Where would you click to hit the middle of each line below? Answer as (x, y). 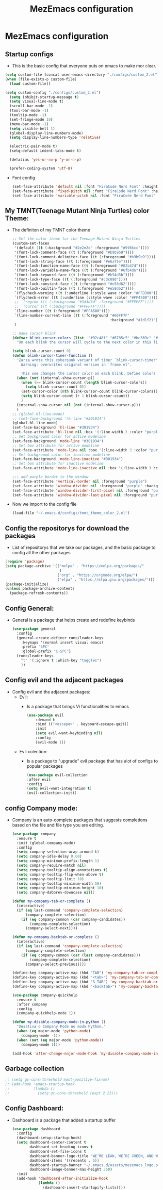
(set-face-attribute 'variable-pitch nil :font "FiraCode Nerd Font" (84, 196)
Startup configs (29, 54)
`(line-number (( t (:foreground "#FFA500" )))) (62, 311)
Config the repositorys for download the (67, 528)
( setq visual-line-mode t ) (37, 101)
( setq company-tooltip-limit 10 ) (50, 879)
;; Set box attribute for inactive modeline (58, 464)
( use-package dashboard (36, 1129)
